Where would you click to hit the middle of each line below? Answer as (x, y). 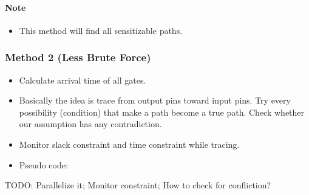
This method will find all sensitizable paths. (101, 30)
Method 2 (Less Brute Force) (78, 57)
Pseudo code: (43, 164)
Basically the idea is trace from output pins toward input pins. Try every (155, 100)
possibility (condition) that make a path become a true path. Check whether (162, 112)
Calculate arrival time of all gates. (83, 80)
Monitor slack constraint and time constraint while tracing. (129, 144)
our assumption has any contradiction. (90, 124)
